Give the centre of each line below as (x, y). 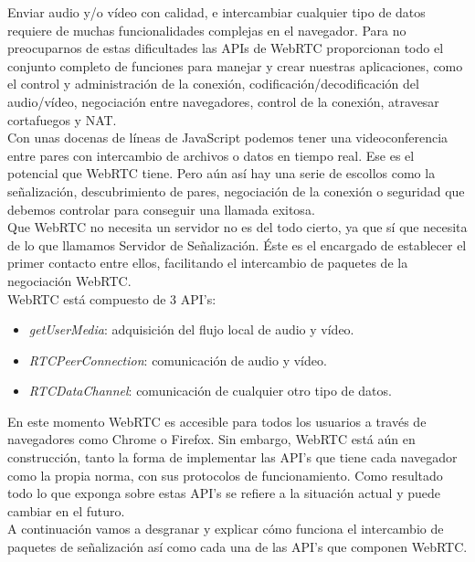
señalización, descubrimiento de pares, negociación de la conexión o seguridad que (236, 191)
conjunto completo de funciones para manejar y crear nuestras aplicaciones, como (235, 65)
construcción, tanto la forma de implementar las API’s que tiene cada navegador (232, 457)
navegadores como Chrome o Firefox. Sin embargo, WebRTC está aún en (211, 439)
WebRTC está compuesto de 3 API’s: (112, 298)
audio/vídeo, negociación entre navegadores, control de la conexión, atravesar (223, 101)
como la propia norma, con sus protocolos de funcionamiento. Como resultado (225, 475)
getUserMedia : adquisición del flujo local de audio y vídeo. (191, 329)
